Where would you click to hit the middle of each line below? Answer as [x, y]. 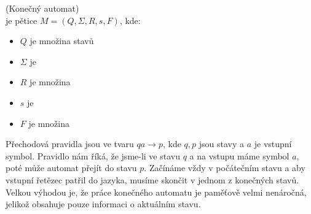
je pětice [22, 20]
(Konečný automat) [42, 8]
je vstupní [273, 144]
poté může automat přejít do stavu [71, 168]
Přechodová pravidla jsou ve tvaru [70, 144]
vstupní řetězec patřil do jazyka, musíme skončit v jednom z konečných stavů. [152, 179]
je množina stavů [62, 41]
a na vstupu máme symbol [239, 155]
